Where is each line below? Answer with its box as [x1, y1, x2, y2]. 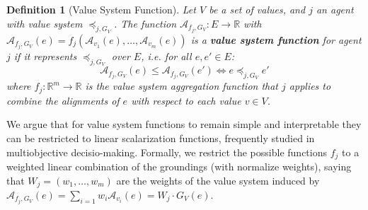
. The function [114, 16, 177, 30]
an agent [316, 2, 354, 16]
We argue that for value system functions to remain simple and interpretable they [6, 117, 362, 132]
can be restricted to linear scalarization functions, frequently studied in [6, 130, 315, 145]
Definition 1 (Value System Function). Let [6, 2, 196, 16]
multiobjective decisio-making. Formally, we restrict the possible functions [6, 144, 327, 159]
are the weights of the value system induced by [116, 173, 320, 187]
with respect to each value [131, 93, 241, 107]
